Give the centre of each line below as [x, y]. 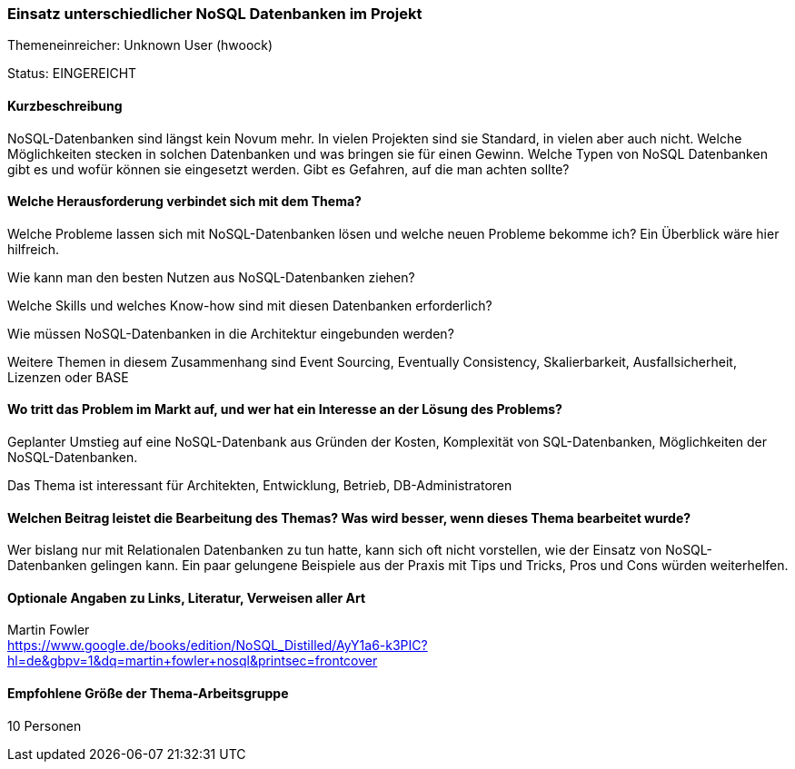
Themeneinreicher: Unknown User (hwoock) [140, 45]
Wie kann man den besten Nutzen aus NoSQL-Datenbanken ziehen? [211, 277]
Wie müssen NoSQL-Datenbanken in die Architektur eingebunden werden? [231, 333]
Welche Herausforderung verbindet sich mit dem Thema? [184, 202]
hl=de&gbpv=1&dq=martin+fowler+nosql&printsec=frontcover [193, 661]
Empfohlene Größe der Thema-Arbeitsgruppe [148, 694]
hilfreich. [34, 249]
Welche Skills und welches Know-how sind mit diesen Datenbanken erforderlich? [250, 305]
